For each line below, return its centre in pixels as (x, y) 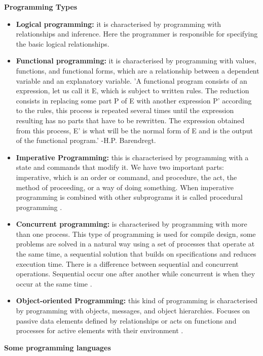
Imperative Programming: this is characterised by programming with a (132, 157)
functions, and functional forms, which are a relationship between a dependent (138, 70)
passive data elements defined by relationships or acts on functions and (126, 320)
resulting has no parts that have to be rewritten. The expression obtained (130, 120)
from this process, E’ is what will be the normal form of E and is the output (135, 130)
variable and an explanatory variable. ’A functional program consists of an (131, 80)
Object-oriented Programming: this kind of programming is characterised (137, 300)
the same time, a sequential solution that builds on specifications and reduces (136, 254)
